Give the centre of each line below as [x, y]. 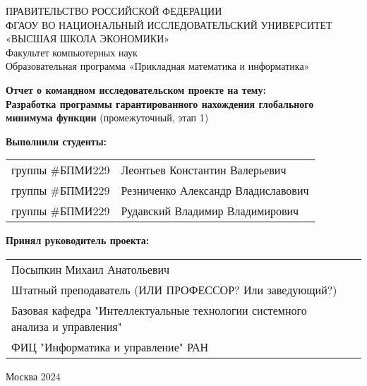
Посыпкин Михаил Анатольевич [91, 269]
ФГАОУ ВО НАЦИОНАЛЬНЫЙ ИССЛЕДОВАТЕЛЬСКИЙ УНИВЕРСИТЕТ [169, 24]
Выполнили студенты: [56, 141]
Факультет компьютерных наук [72, 52]
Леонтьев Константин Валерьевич [204, 170]
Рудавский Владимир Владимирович [210, 211]
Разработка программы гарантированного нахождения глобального [160, 103]
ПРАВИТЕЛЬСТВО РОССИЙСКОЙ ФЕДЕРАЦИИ [114, 11]
